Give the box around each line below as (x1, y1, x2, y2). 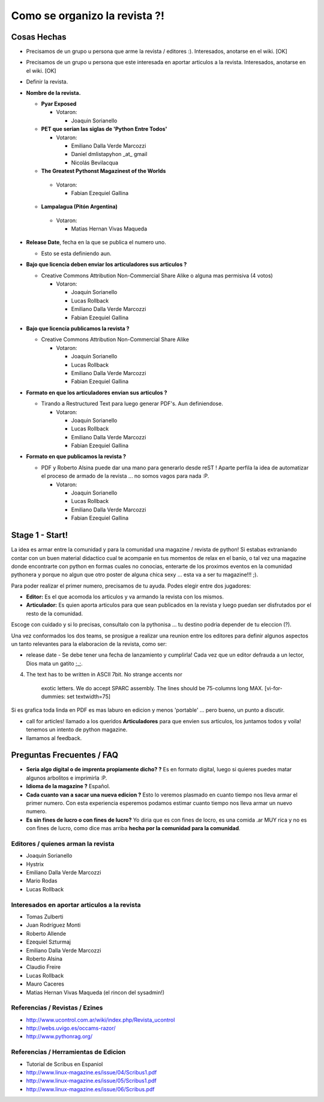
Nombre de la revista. (26, 89, 81, 96)
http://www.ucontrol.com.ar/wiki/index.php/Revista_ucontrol (26, 1016, 175, 1023)
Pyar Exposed (41, 100, 77, 107)
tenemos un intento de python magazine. (26, 726, 128, 733)
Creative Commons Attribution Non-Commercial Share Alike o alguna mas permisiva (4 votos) (41, 272, 273, 279)
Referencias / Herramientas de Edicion (11, 1048, 126, 1056)
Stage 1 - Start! (11, 530, 68, 540)
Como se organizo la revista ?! (11, 9, 165, 22)
